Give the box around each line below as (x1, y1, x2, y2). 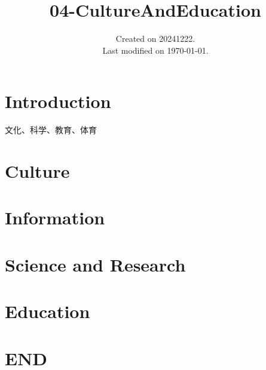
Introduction (5, 89, 111, 113)
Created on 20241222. (115, 32, 195, 45)
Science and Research (5, 252, 186, 276)
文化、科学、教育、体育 (5, 124, 97, 136)
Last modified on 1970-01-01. (102, 44, 209, 56)
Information (5, 205, 105, 230)
